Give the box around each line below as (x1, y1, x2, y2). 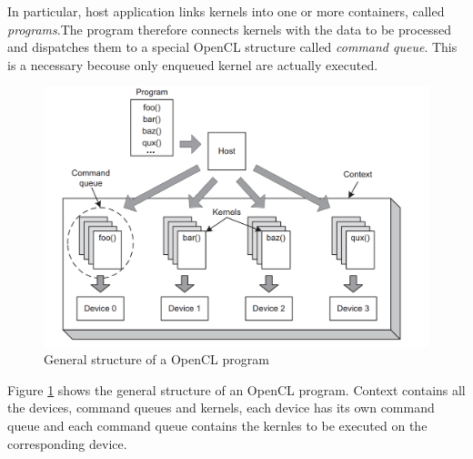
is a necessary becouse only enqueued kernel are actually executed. (7, 55, 378, 74)
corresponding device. (7, 433, 127, 453)
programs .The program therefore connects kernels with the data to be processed (7, 19, 452, 38)
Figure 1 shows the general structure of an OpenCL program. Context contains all (7, 380, 466, 399)
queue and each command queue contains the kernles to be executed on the (7, 416, 428, 435)
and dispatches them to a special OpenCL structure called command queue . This (7, 37, 458, 56)
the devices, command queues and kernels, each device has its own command (7, 398, 435, 417)
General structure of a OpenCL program (44, 350, 269, 369)
